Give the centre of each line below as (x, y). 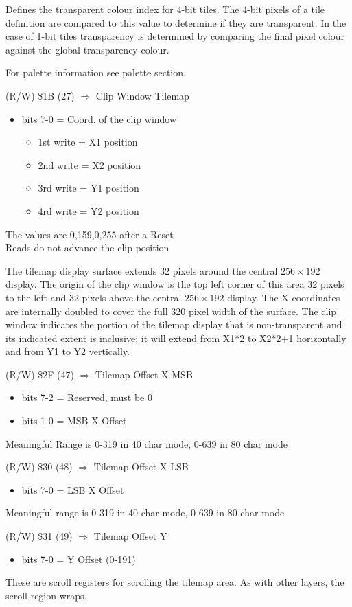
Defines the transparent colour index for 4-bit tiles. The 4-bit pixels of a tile (165, 9)
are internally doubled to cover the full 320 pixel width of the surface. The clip (171, 311)
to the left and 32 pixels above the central (94, 297)
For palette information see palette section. (96, 72)
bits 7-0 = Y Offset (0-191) (79, 559)
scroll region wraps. (46, 595)
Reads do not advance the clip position (87, 248)
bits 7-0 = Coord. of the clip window (99, 118)
